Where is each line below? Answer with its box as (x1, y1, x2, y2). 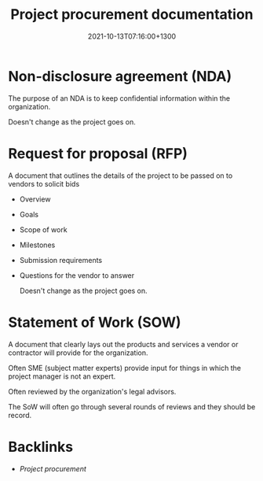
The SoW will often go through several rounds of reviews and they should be (8, 401, 256, 411)
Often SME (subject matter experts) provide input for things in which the (8, 363, 242, 372)
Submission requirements (19, 255, 103, 265)
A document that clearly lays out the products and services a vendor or (8, 339, 239, 349)
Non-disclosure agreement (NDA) (8, 67, 232, 85)
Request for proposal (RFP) (8, 144, 188, 162)
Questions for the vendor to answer (19, 270, 135, 280)
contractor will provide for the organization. (8, 348, 148, 357)
